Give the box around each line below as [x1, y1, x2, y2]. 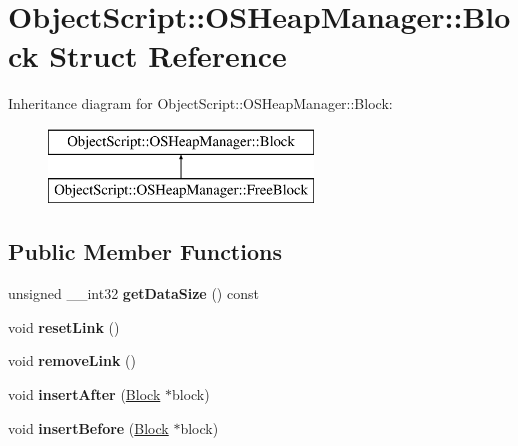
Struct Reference [49, 35, 287, 76]
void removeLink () [8, 350, 136, 371]
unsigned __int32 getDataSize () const [8, 283, 259, 304]
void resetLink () [8, 316, 120, 337]
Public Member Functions [8, 236, 282, 267]
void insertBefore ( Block [8, 417, 169, 438]
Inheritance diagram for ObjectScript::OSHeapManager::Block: [8, 93, 393, 114]
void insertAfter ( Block [8, 384, 161, 405]
